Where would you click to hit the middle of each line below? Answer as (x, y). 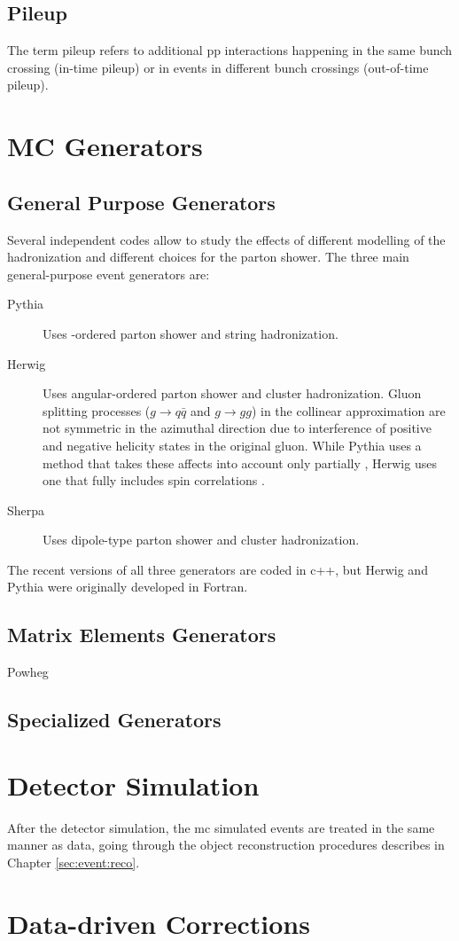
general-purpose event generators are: (109, 274)
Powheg (28, 672)
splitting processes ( (97, 410)
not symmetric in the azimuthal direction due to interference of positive (237, 428)
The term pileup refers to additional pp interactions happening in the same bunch (230, 50)
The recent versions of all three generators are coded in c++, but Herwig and (218, 569)
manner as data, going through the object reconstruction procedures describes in (226, 845)
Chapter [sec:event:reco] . (74, 862)
